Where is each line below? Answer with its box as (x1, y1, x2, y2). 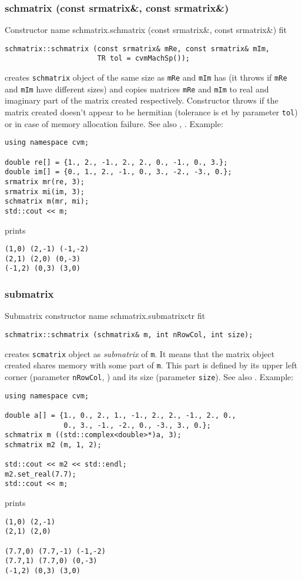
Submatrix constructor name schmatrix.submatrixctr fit (5, 310, 206, 322)
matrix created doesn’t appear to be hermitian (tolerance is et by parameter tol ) (5, 106, 298, 118)
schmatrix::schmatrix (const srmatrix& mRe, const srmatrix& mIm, (5, 44, 270, 53)
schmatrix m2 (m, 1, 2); (5, 440, 102, 449)
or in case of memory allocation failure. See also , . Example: (5, 117, 223, 129)
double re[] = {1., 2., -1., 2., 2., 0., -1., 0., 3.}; (5, 158, 228, 167)
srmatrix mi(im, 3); (5, 187, 85, 196)
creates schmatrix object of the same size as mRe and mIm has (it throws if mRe (5, 71, 287, 84)
